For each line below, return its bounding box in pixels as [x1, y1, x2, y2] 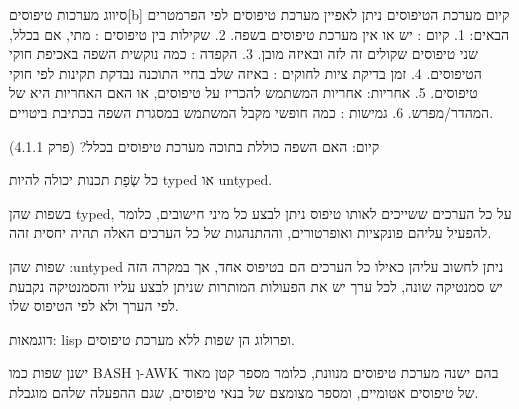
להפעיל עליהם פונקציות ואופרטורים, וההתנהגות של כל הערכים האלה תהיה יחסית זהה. [9, 222, 492, 243]
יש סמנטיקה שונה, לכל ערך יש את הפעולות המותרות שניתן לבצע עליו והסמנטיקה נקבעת [9, 275, 503, 296]
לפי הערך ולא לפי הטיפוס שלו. [9, 295, 179, 316]
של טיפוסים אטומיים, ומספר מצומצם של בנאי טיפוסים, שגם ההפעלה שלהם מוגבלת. [9, 381, 479, 402]
